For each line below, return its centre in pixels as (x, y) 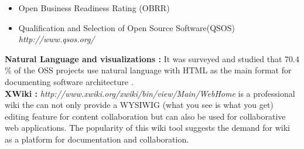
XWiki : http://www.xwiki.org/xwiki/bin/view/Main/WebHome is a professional (150, 93)
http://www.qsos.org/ (57, 39)
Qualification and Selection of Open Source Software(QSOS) (127, 27)
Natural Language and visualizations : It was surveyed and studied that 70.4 (152, 58)
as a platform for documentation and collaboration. (97, 139)
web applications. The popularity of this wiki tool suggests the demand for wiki (147, 128)
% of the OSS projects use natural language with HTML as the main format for (148, 70)
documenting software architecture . (69, 81)
